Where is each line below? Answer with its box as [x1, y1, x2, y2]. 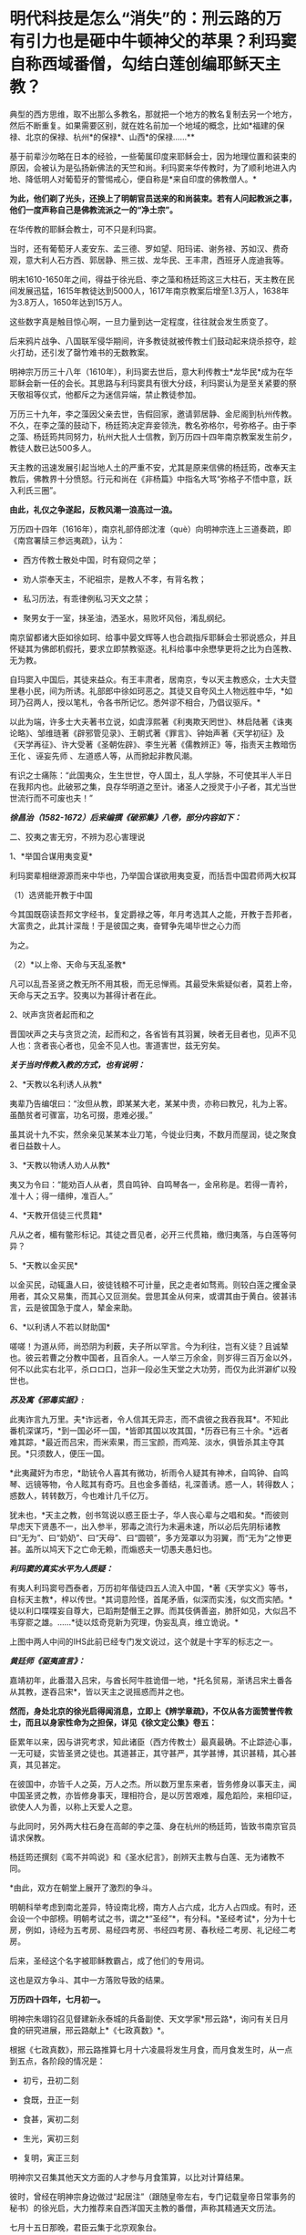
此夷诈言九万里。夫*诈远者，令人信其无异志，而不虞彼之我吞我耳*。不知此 [9, 1413, 290, 1424]
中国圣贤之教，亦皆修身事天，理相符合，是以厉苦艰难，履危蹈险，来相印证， [9, 1789, 297, 1801]
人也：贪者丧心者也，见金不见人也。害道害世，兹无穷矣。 [9, 1040, 225, 1050]
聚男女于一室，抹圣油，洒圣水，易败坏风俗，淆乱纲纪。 [22, 612, 230, 623]
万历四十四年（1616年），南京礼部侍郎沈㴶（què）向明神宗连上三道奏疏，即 [9, 523, 291, 534]
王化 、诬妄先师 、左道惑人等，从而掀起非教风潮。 [9, 750, 198, 761]
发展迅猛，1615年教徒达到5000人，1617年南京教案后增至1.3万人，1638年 [16, 285, 290, 296]
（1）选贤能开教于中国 [9, 889, 93, 900]
